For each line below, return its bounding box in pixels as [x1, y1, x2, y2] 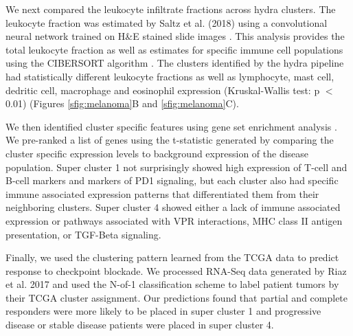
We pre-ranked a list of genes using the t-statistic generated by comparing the [5, 133, 334, 147]
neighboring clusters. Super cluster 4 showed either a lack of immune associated [5, 200, 341, 214]
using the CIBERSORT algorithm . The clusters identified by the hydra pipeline [5, 56, 344, 70]
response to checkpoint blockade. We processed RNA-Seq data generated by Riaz [5, 263, 347, 278]
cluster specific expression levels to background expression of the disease [5, 146, 309, 160]
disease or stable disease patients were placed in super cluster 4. [5, 317, 274, 332]
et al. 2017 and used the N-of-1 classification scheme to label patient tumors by [5, 277, 339, 291]
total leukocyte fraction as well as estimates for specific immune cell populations [5, 42, 343, 56]
